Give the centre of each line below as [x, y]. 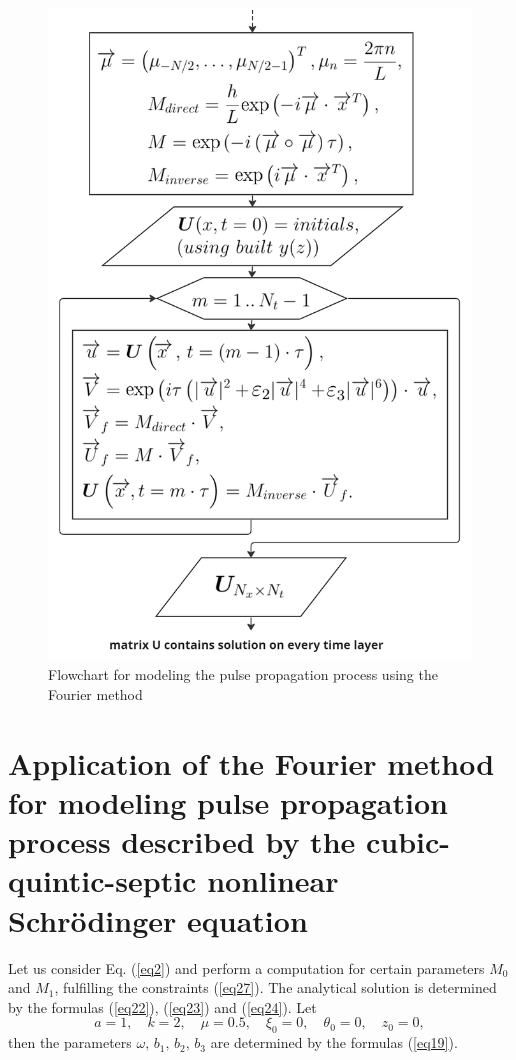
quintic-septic [102, 880]
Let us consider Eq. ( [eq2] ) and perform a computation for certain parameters [246, 967]
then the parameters [70, 1042]
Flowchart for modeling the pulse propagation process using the [243, 674]
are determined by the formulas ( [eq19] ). [334, 1042]
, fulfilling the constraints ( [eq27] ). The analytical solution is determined [275, 987]
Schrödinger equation [158, 919]
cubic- [408, 841]
